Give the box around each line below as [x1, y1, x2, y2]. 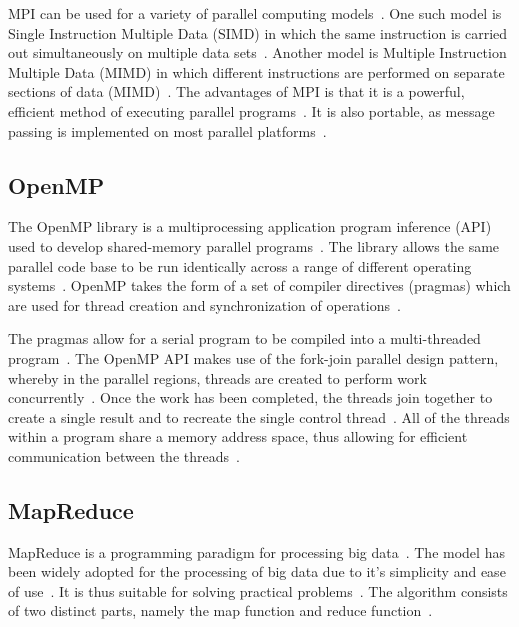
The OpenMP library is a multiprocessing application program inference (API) [8, 216, 492, 237]
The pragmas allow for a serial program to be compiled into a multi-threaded [8, 328, 481, 349]
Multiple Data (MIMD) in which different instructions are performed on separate [8, 61, 505, 82]
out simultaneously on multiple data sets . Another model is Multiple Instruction [8, 42, 507, 63]
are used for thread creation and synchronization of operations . [8, 294, 401, 315]
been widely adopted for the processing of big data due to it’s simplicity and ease [8, 561, 506, 582]
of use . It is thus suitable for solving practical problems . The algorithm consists [8, 580, 508, 601]
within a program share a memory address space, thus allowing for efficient [8, 426, 468, 447]
